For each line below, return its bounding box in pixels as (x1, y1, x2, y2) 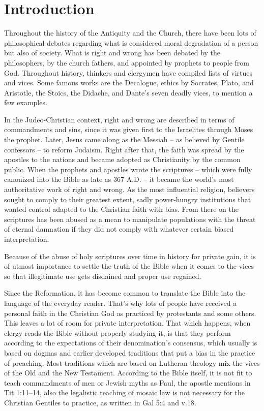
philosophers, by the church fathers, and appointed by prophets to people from (4, 57, 250, 68)
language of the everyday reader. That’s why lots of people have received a (4, 297, 237, 308)
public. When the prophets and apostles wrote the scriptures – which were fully (4, 164, 252, 174)
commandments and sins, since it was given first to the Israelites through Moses (4, 124, 253, 135)
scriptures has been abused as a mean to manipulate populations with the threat (4, 213, 256, 224)
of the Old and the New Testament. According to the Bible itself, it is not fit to (4, 367, 252, 378)
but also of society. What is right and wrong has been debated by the (4, 47, 221, 58)
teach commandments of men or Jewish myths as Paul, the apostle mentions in (4, 377, 251, 388)
